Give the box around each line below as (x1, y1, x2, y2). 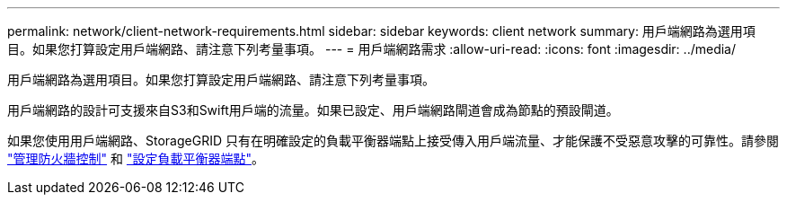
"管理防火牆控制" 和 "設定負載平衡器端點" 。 (7, 151, 264, 166)
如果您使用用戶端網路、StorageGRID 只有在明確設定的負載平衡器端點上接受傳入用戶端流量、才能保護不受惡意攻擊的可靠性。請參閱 (7, 133, 779, 148)
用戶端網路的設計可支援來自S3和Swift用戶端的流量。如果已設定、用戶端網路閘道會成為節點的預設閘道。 (7, 102, 619, 118)
